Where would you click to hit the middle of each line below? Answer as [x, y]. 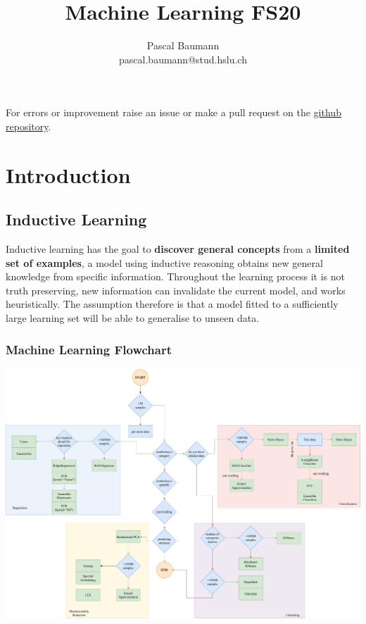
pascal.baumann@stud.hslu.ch [183, 59]
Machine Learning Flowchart [89, 349]
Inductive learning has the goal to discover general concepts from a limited [178, 249]
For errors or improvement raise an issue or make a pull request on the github [173, 112]
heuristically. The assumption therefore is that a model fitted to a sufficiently [172, 304]
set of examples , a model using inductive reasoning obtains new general [164, 262]
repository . [29, 126]
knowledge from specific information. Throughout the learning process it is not [175, 276]
